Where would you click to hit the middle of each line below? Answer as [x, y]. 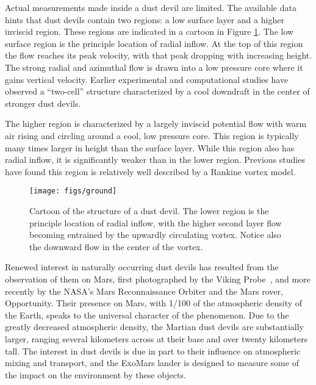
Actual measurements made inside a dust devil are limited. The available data [151, 7]
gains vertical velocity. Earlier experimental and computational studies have [147, 79]
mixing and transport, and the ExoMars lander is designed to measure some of [152, 363]
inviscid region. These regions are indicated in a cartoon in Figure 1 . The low [149, 31]
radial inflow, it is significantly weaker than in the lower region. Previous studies [155, 160]
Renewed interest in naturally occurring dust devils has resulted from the [142, 267]
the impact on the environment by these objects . [95, 374]
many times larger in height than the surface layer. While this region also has [150, 147]
